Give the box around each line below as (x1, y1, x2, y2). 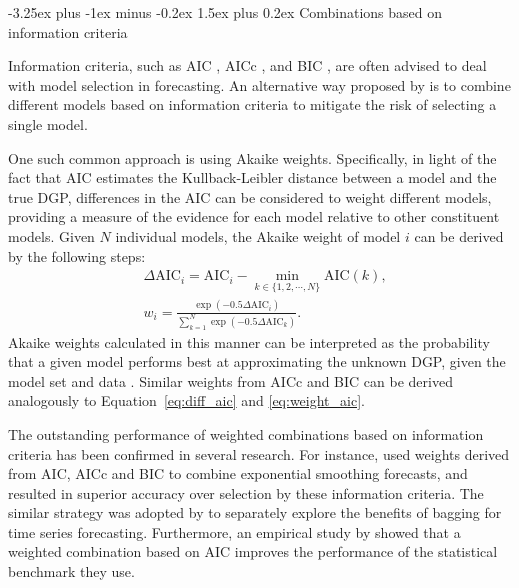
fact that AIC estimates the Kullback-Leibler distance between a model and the (8, 167, 497, 188)
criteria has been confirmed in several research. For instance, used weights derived (8, 443, 510, 464)
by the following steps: (8, 245, 146, 266)
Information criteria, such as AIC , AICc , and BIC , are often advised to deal (8, 55, 487, 76)
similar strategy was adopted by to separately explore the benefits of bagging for (8, 502, 502, 523)
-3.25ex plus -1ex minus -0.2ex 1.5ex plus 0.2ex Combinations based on (8, 2, 443, 22)
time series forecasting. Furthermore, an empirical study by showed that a (8, 521, 461, 542)
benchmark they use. (8, 561, 135, 582)
